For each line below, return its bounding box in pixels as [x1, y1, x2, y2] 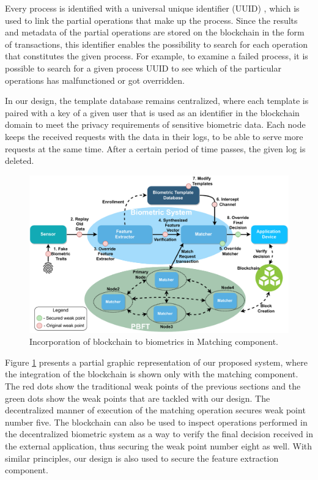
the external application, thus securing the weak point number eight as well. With [5, 440, 312, 452]
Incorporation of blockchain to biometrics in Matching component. [29, 335, 279, 348]
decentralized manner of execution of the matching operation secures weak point [5, 404, 306, 416]
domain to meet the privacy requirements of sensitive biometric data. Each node [5, 118, 306, 131]
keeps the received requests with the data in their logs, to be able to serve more [5, 130, 303, 142]
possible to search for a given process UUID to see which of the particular [5, 61, 281, 74]
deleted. [5, 154, 34, 167]
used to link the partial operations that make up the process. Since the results [5, 13, 298, 26]
